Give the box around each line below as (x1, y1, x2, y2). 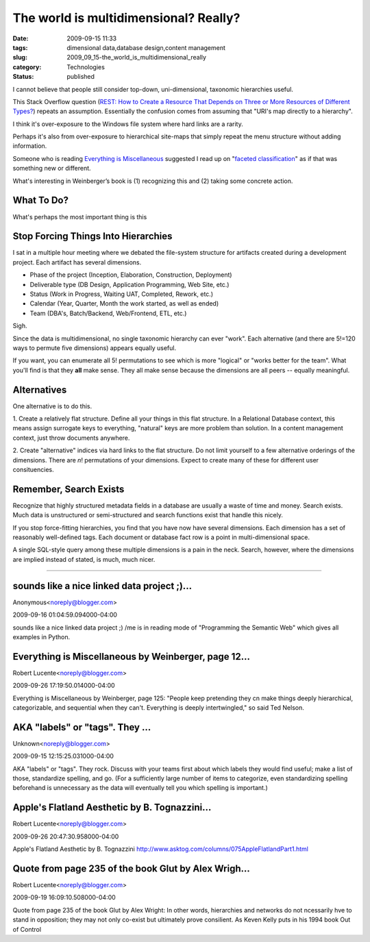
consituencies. (12, 465, 54, 473)
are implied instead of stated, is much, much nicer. (12, 555, 156, 563)
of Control (12, 925, 41, 933)
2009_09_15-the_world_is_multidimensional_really (66, 53, 207, 62)
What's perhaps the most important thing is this (12, 212, 147, 221)
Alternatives (12, 384, 67, 395)
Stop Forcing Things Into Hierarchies (12, 230, 173, 243)
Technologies (66, 62, 106, 71)
